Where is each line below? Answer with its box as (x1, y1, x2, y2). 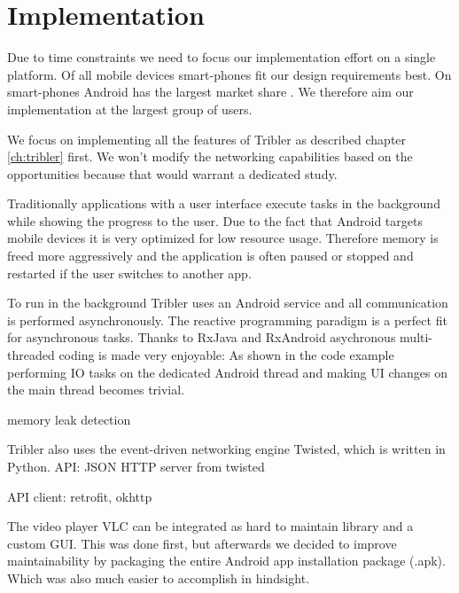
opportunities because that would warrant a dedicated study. (7, 164, 338, 183)
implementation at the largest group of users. (7, 99, 253, 118)
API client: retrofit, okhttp (7, 487, 152, 505)
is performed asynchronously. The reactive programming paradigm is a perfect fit (7, 310, 447, 329)
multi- (400, 328, 433, 347)
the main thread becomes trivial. (7, 380, 185, 399)
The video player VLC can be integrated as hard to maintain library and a (7, 517, 414, 535)
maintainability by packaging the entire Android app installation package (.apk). (7, 551, 446, 570)
